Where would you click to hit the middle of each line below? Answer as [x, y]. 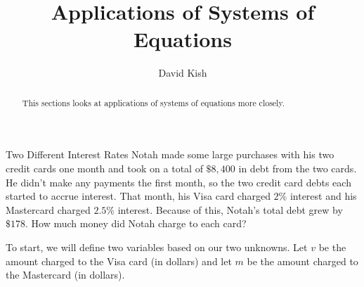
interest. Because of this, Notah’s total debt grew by [230, 209]
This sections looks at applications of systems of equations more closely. [154, 102]
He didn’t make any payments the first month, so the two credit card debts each [178, 182]
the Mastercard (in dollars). [65, 275]
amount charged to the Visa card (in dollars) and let [119, 261]
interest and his [323, 196]
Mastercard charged [48, 209]
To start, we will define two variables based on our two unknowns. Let [157, 247]
